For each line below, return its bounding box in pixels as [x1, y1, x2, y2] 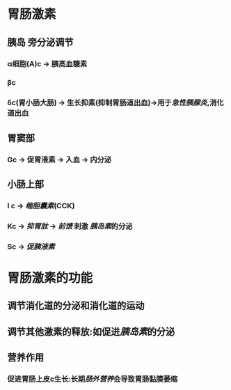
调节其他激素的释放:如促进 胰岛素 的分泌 [7, 325, 175, 338]
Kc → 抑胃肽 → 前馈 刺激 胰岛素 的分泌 [7, 221, 133, 231]
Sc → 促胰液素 [7, 242, 56, 251]
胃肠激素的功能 [7, 270, 93, 286]
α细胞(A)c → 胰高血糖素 [7, 58, 88, 68]
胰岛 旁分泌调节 [7, 36, 74, 48]
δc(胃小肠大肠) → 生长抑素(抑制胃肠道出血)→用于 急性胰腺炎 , [7, 98, 210, 108]
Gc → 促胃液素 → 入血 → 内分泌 [7, 155, 112, 164]
